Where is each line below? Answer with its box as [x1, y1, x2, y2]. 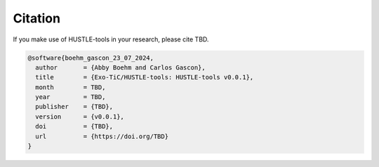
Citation [13, 11, 61, 26]
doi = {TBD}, [35, 123, 114, 131]
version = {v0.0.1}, [35, 112, 124, 121]
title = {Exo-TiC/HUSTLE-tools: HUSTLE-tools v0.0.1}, [35, 74, 254, 81]
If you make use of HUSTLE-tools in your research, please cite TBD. [13, 35, 209, 44]
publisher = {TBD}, [35, 102, 114, 111]
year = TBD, [35, 93, 106, 101]
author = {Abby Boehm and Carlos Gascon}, [35, 63, 206, 72]
